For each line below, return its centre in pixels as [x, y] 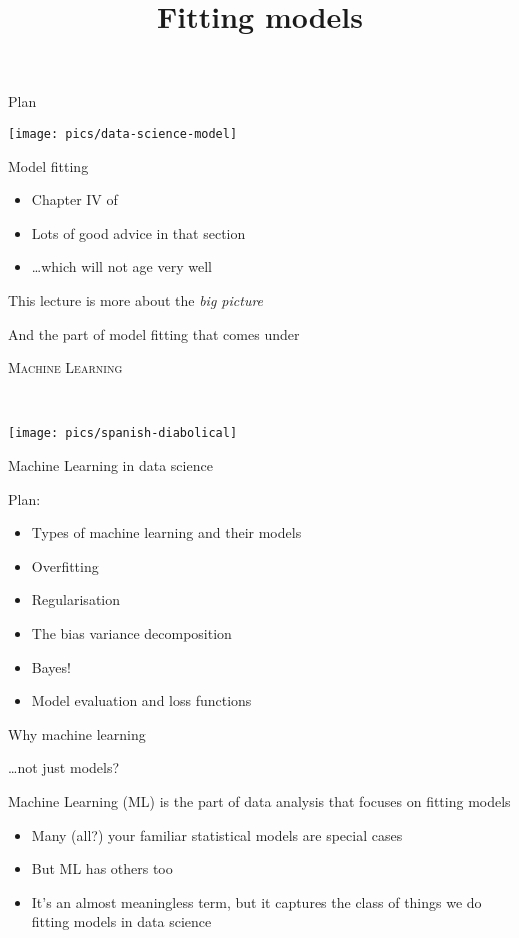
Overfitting [65, 565]
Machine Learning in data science [110, 465]
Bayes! [51, 666]
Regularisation [76, 599]
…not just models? [64, 767]
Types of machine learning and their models [166, 532]
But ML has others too [102, 868]
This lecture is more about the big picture [136, 300]
